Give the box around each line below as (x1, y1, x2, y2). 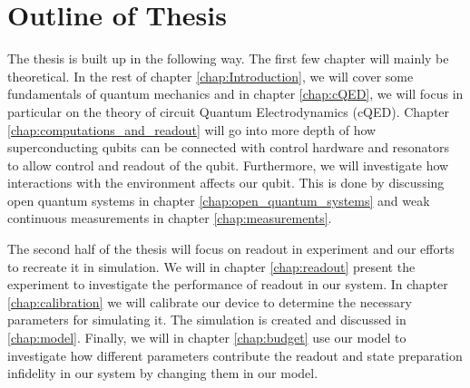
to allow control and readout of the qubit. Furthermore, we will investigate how (7, 155, 449, 174)
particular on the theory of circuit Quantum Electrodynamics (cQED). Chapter (7, 102, 450, 121)
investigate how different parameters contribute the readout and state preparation (7, 345, 463, 364)
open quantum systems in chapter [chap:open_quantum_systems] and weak (7, 190, 430, 209)
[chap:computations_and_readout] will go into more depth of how (7, 120, 377, 139)
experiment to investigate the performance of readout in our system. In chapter (7, 275, 448, 294)
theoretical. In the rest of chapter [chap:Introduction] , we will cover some (7, 66, 414, 85)
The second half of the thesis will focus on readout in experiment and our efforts (7, 239, 455, 258)
